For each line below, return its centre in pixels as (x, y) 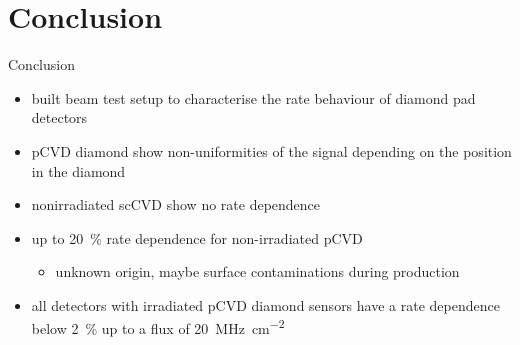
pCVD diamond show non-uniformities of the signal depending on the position (271, 150)
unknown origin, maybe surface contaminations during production (257, 271)
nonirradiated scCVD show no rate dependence (176, 204)
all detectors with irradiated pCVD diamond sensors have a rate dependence (265, 304)
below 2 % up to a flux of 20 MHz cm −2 (158, 327)
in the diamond (78, 170)
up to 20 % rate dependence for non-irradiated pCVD (197, 237)
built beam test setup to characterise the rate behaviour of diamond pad (253, 97)
